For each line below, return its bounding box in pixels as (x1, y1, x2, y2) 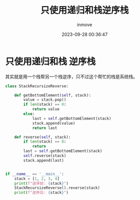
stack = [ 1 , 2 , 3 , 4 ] (14, 176, 59, 181)
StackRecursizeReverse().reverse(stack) (14, 185, 100, 190)
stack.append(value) (32, 120, 76, 126)
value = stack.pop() (23, 97, 66, 102)
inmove (77, 21, 92, 28)
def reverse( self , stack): (14, 135, 71, 140)
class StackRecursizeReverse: (5, 84, 69, 89)
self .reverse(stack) (23, 153, 66, 159)
